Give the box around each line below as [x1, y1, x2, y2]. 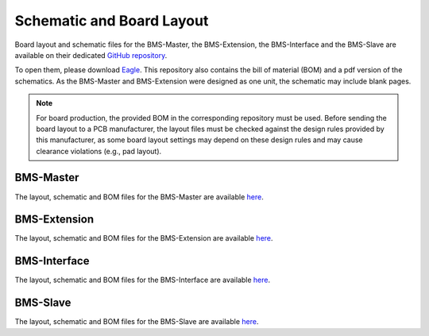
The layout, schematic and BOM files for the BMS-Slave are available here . [14, 317, 259, 326]
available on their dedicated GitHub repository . [14, 50, 168, 60]
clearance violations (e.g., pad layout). [36, 146, 162, 156]
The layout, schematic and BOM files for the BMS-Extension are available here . [14, 234, 273, 243]
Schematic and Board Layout [14, 12, 209, 29]
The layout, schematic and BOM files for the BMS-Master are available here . [14, 191, 264, 202]
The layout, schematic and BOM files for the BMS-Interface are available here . [14, 275, 271, 285]
